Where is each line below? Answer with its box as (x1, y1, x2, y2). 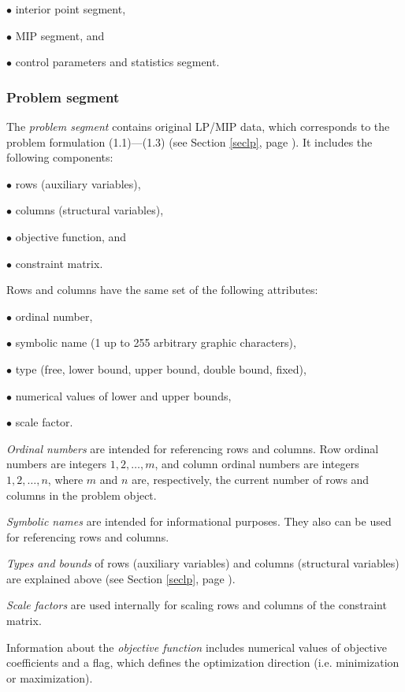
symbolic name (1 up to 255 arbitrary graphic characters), (15, 334, 296, 351)
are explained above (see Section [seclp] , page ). (6, 570, 236, 586)
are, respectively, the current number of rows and (132, 471, 370, 487)
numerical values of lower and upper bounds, (15, 387, 232, 404)
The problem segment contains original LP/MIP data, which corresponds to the (6, 118, 390, 134)
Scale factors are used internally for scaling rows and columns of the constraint (6, 597, 387, 613)
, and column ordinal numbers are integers (154, 456, 359, 472)
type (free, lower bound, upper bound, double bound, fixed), (15, 360, 307, 377)
